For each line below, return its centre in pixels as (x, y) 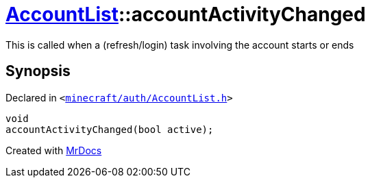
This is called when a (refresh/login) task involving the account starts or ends (180, 45)
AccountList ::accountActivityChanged (186, 14)
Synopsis (38, 71)
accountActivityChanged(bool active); (110, 129)
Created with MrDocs (54, 150)
